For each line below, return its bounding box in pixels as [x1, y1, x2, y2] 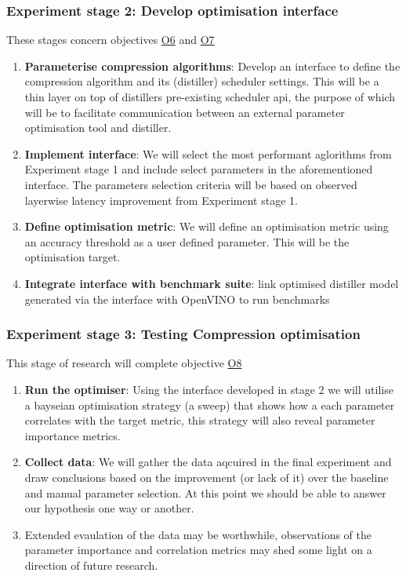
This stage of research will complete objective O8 [6, 355, 242, 371]
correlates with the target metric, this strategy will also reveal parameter [24, 412, 375, 428]
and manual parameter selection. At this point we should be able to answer [24, 484, 386, 501]
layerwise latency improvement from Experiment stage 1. [24, 191, 298, 208]
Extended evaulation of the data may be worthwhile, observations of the [24, 526, 372, 542]
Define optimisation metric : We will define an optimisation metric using [24, 218, 389, 235]
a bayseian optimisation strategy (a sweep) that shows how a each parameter [24, 396, 395, 413]
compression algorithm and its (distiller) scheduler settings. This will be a [24, 73, 379, 89]
